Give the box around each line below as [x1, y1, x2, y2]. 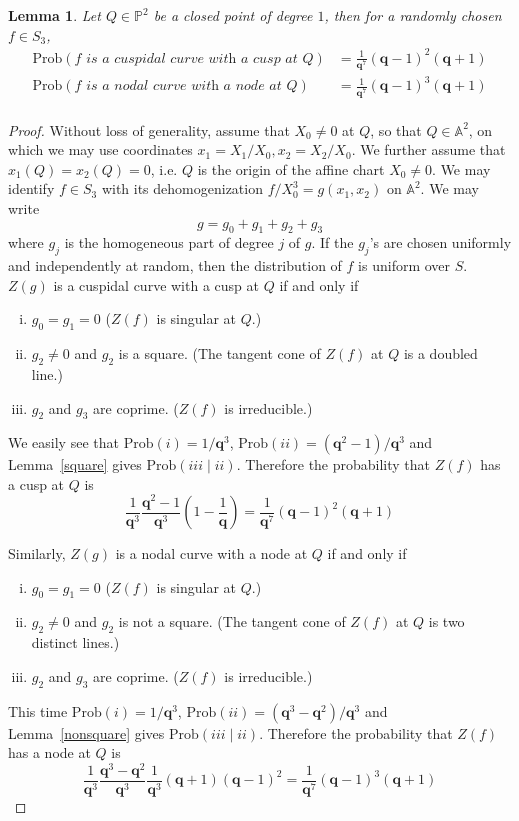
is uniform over [358, 255, 451, 276]
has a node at [8, 742, 91, 763]
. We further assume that [351, 139, 506, 160]
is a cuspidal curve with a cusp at [53, 274, 259, 295]
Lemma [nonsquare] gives [8, 722, 165, 743]
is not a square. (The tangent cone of [118, 611, 346, 632]
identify [8, 178, 55, 199]
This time [8, 700, 68, 721]
